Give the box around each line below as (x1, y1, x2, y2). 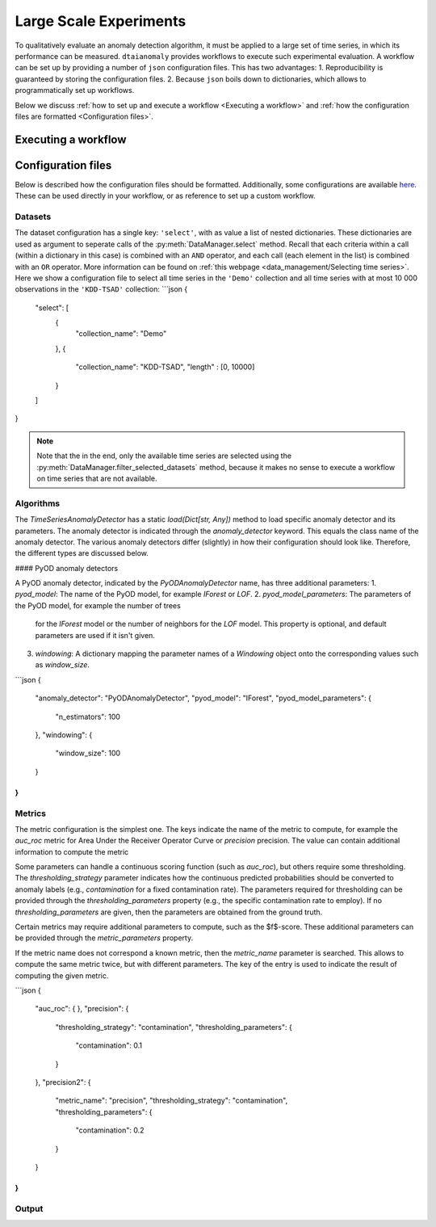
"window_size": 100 (55, 748, 121, 758)
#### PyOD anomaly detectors (15, 563, 119, 573)
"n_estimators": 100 (55, 712, 121, 721)
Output (15, 1203, 44, 1214)
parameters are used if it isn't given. (35, 630, 155, 640)
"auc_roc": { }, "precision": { (35, 1004, 129, 1014)
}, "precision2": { (35, 1077, 92, 1086)
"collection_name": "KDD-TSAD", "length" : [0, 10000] (75, 362, 255, 372)
